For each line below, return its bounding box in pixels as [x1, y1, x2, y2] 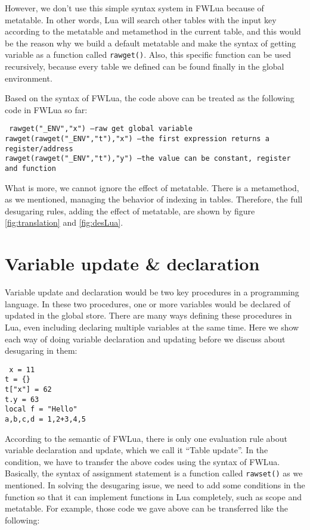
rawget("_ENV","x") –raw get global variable [9, 124, 193, 133]
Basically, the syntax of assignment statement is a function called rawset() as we [5, 467, 303, 479]
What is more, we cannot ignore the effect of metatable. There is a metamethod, [5, 181, 299, 194]
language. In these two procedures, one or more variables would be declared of [5, 297, 290, 310]
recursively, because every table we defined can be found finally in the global [5, 60, 284, 73]
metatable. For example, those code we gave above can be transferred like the [5, 502, 288, 515]
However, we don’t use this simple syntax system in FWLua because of [5, 2, 264, 14]
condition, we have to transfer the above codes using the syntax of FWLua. [5, 455, 280, 467]
